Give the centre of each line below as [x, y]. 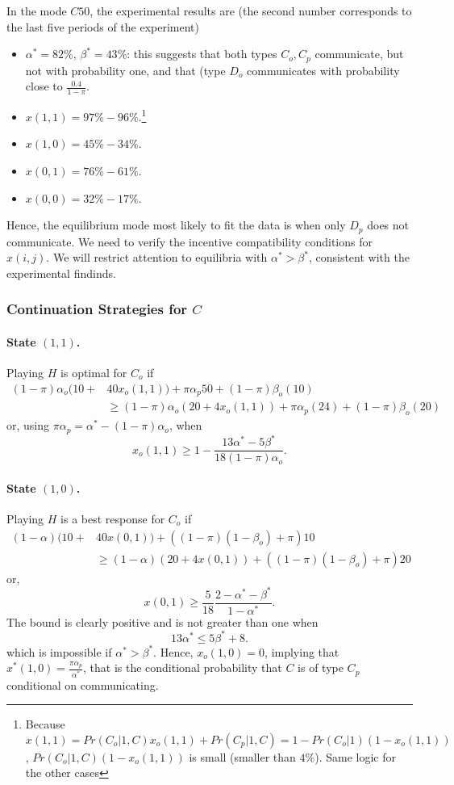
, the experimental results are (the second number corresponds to [251, 10]
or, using [28, 425]
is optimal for [94, 372]
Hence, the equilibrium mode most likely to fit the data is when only [176, 225]
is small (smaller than [242, 756]
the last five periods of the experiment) [103, 26]
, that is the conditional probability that [183, 667]
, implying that [302, 651]
